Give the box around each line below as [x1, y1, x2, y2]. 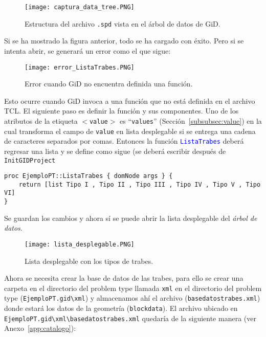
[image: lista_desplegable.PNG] [25, 240, 135, 248]
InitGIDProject [4, 156, 56, 164]
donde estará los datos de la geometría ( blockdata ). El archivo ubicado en [4, 303, 238, 313]
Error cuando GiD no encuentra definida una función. [25, 78, 193, 89]
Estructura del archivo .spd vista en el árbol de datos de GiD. [25, 18, 220, 29]
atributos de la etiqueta [4, 115, 78, 126]
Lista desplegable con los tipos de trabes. [25, 255, 153, 266]
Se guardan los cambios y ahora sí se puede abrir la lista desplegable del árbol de [4, 212, 257, 223]
